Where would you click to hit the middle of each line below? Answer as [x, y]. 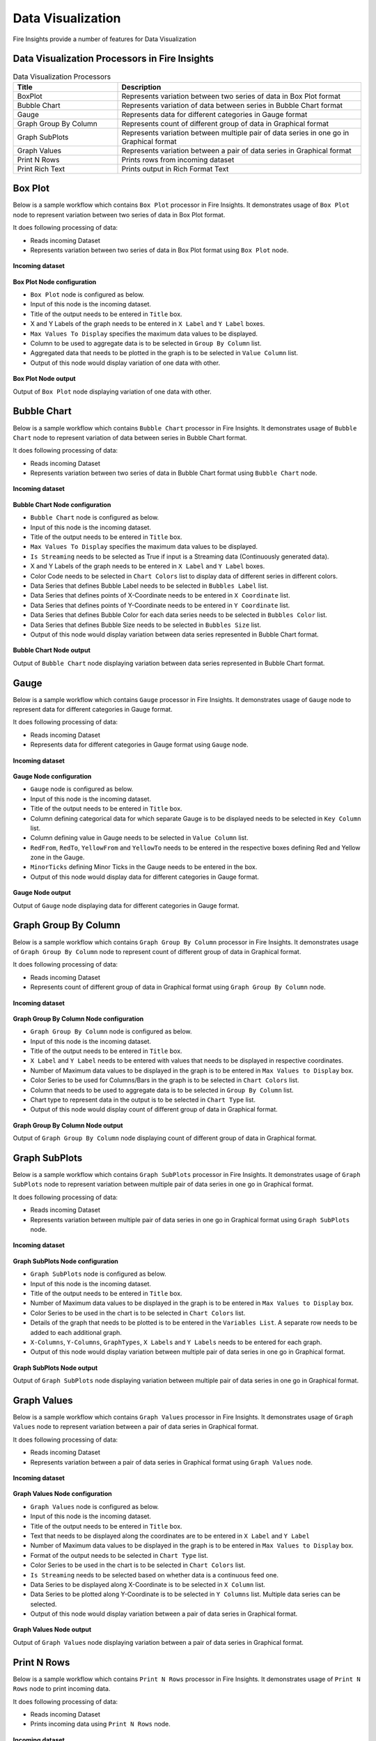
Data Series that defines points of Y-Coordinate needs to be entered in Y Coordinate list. [160, 605]
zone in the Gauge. [57, 857]
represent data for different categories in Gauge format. [93, 709]
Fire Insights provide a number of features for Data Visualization [104, 39]
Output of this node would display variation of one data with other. [125, 363]
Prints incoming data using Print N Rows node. [100, 1724]
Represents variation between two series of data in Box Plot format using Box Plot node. [159, 250]
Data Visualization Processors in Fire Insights [113, 59]
